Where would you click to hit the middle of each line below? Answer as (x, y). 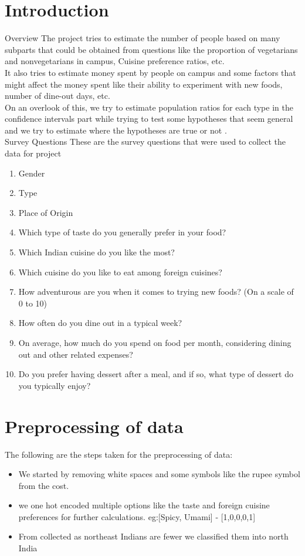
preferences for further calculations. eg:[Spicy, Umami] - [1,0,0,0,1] (137, 516)
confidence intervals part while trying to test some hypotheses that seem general (149, 119)
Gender (32, 173)
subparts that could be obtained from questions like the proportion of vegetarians (151, 49)
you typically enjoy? (55, 385)
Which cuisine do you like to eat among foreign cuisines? (120, 272)
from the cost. (44, 485)
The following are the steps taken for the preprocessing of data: (119, 454)
